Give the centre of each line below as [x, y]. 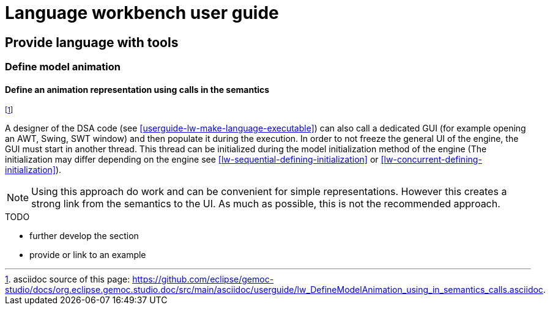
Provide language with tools [92, 42]
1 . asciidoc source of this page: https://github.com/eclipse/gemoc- [139, 279]
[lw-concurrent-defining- [431, 160]
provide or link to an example [88, 255]
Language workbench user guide [142, 13]
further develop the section [84, 236]
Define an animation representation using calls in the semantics [137, 89]
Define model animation [63, 67]
